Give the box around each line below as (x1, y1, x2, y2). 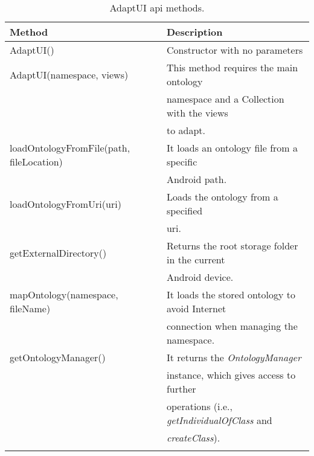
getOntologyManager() (10, 350, 106, 364)
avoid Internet (166, 301, 226, 315)
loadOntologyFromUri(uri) (10, 196, 121, 211)
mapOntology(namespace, (10, 287, 118, 301)
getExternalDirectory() (10, 245, 107, 260)
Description (166, 25, 223, 39)
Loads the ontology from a (166, 190, 278, 204)
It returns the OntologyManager (166, 350, 301, 364)
